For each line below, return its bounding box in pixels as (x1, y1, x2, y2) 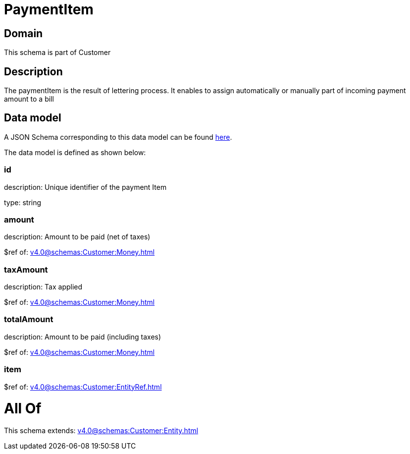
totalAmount (4, 314, 53, 325)
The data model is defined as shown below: (4, 148, 146, 157)
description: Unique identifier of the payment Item (4, 182, 167, 191)
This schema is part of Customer (4, 48, 111, 57)
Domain (4, 27, 43, 40)
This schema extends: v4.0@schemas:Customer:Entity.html (4, 426, 199, 435)
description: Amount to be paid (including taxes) (4, 332, 161, 341)
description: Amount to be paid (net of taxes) (4, 232, 151, 241)
